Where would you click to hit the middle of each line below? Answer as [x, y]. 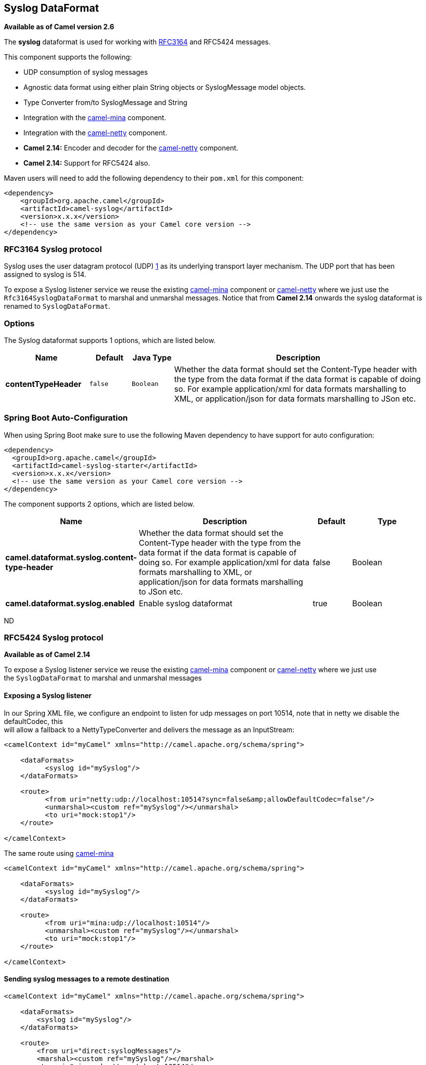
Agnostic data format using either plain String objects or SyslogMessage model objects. [165, 87]
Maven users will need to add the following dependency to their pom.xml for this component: [154, 178]
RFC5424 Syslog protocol [54, 638]
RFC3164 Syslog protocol [53, 249]
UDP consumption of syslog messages [86, 72]
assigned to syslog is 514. [45, 275]
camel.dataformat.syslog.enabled [70, 603]
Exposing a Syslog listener [48, 696]
